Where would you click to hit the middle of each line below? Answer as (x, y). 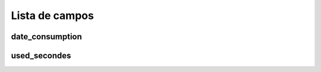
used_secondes (41, 56)
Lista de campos (53, 15)
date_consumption (47, 37)
